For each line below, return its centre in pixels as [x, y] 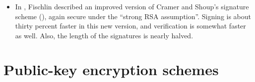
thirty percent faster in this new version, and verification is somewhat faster [130, 26]
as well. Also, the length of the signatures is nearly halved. [104, 35]
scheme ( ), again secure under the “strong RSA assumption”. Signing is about [133, 16]
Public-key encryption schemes [111, 69]
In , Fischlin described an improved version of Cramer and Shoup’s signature [132, 6]
